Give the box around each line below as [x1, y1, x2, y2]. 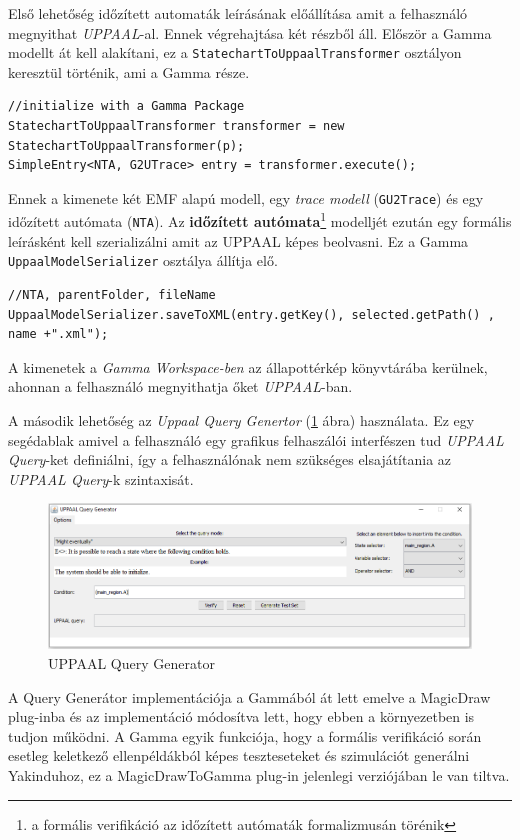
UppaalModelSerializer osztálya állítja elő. [8, 250, 278, 271]
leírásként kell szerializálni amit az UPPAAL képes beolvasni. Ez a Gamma [8, 230, 469, 251]
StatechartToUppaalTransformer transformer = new [8, 119, 345, 134]
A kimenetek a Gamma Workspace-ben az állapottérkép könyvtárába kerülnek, [8, 356, 488, 377]
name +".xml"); [8, 327, 109, 342]
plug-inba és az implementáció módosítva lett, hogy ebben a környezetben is [8, 706, 475, 727]
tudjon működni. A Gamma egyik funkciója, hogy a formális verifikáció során [8, 725, 482, 746]
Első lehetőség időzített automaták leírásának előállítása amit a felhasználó [8, 3, 468, 23]
